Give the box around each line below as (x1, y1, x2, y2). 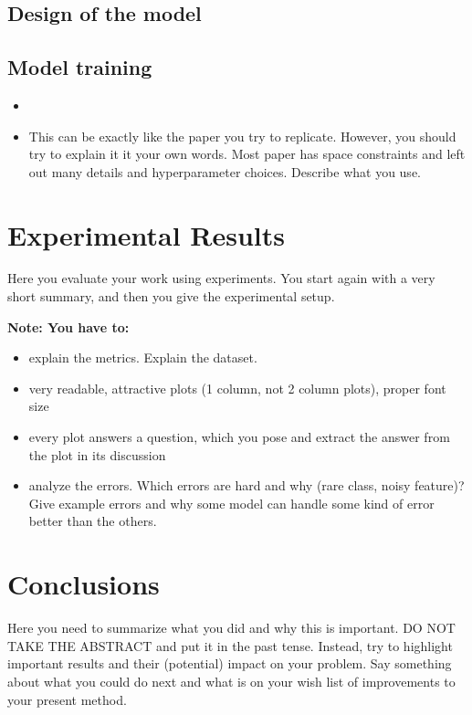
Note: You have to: (7, 317, 130, 336)
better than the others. (28, 511, 157, 531)
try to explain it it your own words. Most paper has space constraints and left (28, 144, 466, 163)
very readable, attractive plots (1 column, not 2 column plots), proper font (28, 378, 446, 397)
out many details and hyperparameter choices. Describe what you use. (28, 162, 421, 181)
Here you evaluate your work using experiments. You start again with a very (7, 268, 435, 288)
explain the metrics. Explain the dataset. (28, 348, 257, 367)
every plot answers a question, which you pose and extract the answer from (28, 427, 450, 447)
